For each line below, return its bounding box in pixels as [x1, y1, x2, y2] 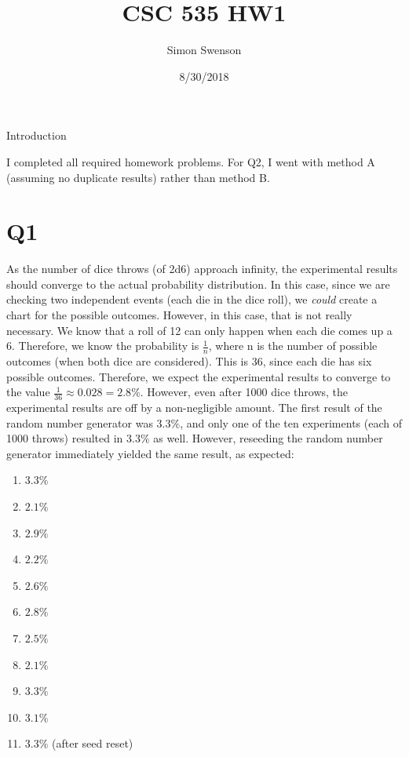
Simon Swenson [166, 42, 242, 58]
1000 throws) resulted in [6, 430, 123, 446]
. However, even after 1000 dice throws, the [140, 384, 349, 400]
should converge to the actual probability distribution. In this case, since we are [6, 275, 390, 292]
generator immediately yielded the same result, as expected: [6, 445, 294, 461]
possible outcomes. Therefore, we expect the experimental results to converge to [6, 368, 391, 384]
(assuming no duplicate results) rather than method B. [6, 169, 270, 185]
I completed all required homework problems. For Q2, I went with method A [6, 153, 375, 169]
